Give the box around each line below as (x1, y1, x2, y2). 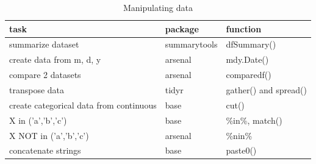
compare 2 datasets (9, 68, 81, 81)
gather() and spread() (226, 83, 307, 96)
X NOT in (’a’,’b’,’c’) (9, 129, 89, 141)
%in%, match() (226, 113, 282, 126)
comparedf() (226, 68, 271, 81)
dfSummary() (226, 38, 276, 51)
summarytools (165, 38, 218, 51)
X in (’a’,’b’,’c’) (9, 113, 67, 126)
